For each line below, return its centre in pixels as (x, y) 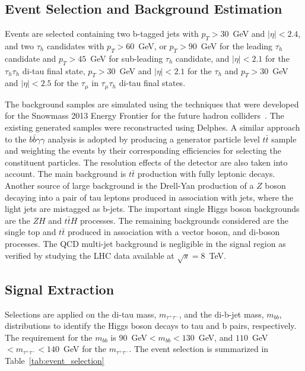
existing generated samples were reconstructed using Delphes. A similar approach (152, 127)
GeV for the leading (237, 46)
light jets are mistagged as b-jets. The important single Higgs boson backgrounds (152, 209)
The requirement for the (49, 337)
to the (16, 139)
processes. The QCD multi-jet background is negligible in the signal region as (145, 243)
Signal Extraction (60, 289)
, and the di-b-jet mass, (221, 314)
